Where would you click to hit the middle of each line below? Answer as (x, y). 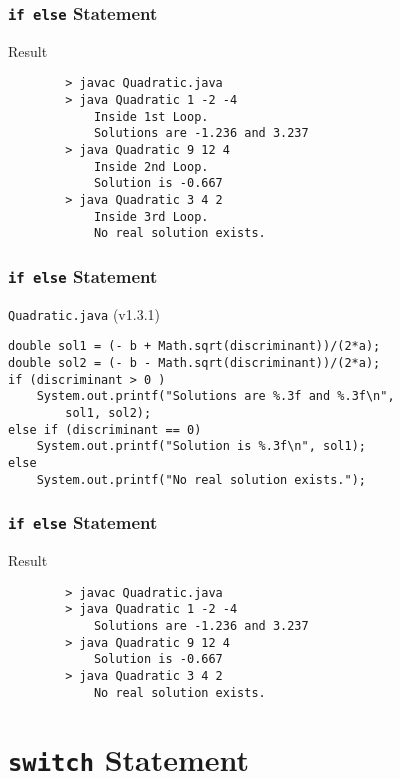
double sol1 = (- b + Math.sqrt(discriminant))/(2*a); (194, 346)
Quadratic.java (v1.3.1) (84, 313)
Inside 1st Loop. (151, 116)
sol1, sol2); (108, 413)
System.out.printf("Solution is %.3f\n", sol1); (201, 446)
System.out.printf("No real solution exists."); (201, 479)
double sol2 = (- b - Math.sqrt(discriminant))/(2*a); (194, 363)
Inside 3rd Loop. (151, 216)
